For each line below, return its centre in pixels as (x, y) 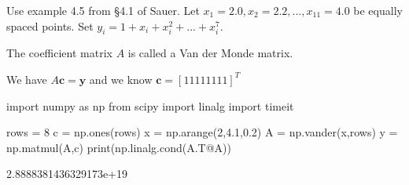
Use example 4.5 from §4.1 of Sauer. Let (103, 10)
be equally (378, 10)
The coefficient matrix (59, 53)
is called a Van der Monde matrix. (210, 53)
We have (27, 79)
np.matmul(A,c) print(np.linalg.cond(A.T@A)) (119, 147)
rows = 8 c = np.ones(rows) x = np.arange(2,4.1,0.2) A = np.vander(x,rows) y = (202, 132)
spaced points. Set (50, 25)
